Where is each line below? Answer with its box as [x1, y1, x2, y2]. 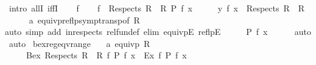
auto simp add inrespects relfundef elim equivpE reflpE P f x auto [5, 25, 312, 38]
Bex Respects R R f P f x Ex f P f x [26, 49, 187, 61]
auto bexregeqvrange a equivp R [9, 37, 150, 49]
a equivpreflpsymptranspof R [29, 13, 140, 26]
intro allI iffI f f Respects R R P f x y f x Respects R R [9, 2, 305, 14]
